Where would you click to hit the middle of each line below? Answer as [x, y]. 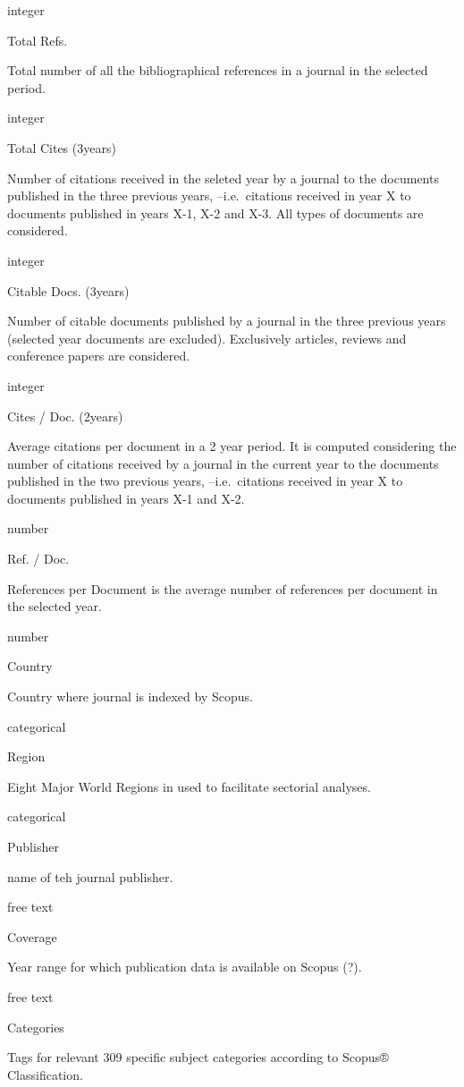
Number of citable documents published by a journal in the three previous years [227, 321]
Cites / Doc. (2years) [65, 416]
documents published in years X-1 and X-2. [126, 498]
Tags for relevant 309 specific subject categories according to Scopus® [198, 1057]
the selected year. [55, 606]
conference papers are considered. [99, 356]
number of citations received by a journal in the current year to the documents [223, 463]
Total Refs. [38, 40]
